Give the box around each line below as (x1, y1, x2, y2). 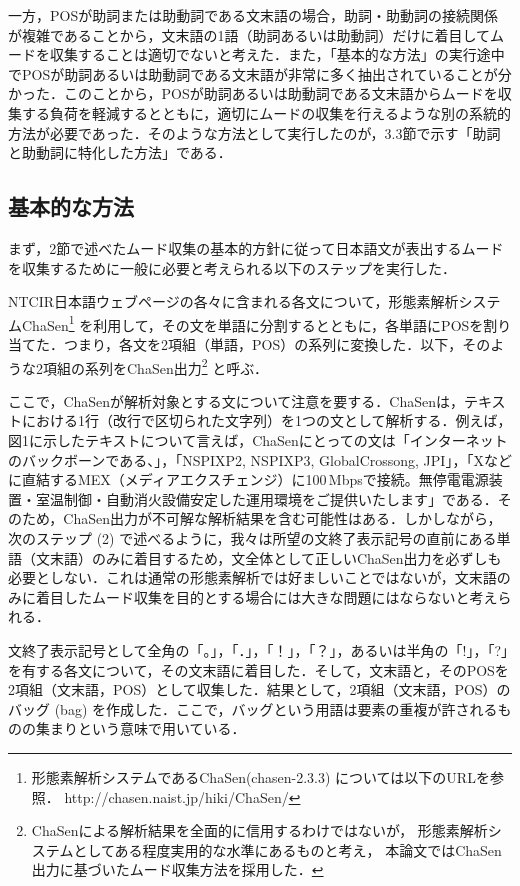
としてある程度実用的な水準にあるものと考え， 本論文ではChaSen (73, 839, 502, 860)
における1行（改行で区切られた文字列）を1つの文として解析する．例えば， (21, 410, 512, 431)
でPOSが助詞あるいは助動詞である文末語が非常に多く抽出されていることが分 (8, 63, 512, 84)
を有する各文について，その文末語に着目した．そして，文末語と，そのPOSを (8, 659, 509, 680)
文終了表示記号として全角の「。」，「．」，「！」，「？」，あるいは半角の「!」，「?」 (8, 639, 509, 660)
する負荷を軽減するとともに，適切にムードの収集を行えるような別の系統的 (21, 102, 511, 123)
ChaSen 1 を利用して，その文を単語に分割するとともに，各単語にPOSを (21, 311, 484, 335)
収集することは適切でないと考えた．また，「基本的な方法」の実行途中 (49, 44, 505, 65)
